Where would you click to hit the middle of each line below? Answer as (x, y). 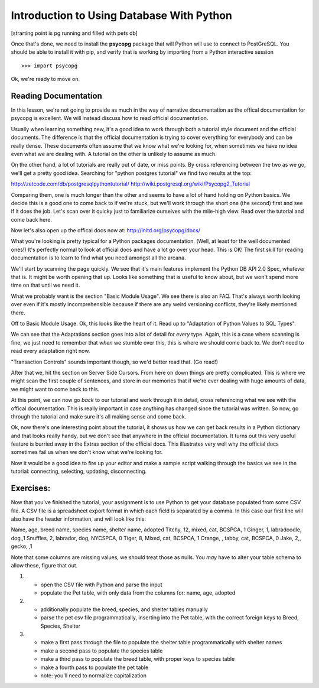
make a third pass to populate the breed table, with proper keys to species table (138, 659)
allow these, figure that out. (44, 565)
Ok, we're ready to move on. (45, 79)
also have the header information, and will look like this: (78, 519)
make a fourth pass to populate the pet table (95, 667)
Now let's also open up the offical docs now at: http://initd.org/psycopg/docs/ (106, 231)
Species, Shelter (61, 626)
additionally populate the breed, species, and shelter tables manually (124, 609)
